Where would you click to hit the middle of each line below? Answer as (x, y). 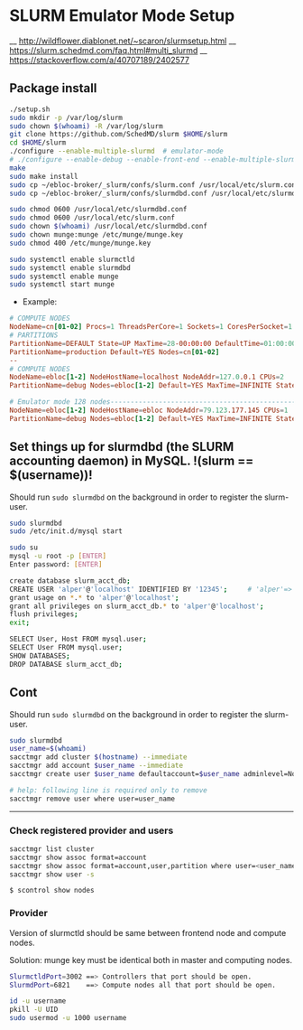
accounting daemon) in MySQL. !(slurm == (132, 461)
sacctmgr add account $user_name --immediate (96, 766)
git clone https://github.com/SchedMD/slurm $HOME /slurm (119, 135)
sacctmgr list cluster (52, 849)
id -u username (38, 1001)
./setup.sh (30, 109)
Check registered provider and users (92, 830)
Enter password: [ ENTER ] (56, 565)
